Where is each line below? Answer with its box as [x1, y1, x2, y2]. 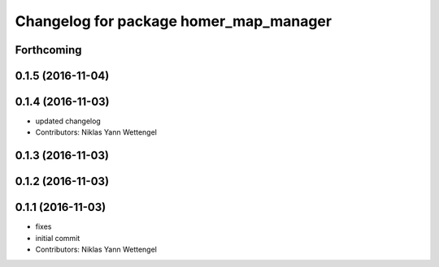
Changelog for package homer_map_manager [15, 12, 333, 30]
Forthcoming [15, 43, 82, 57]
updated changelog [35, 116, 101, 126]
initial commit [35, 233, 80, 243]
